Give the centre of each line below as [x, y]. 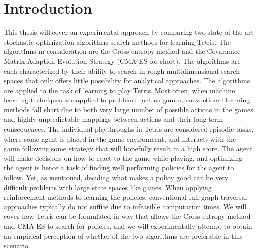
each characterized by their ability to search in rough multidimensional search [122, 71]
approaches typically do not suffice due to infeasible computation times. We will [125, 206]
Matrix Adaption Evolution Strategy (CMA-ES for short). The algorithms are [122, 61]
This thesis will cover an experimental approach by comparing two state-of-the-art [129, 32]
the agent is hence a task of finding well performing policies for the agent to [119, 168]
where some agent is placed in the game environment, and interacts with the [120, 138]
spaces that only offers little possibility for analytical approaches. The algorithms [127, 80]
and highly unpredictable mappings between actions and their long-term [114, 119]
